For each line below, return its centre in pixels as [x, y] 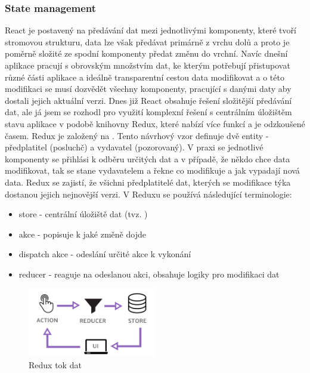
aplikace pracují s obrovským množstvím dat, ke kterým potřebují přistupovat [148, 65]
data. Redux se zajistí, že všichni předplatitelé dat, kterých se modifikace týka [148, 182]
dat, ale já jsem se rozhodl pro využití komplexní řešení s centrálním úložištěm [148, 112]
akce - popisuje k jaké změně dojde [82, 234]
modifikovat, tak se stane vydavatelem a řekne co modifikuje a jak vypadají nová [152, 170]
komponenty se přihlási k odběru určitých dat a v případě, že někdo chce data [148, 158]
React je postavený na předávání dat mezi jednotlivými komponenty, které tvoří [151, 30]
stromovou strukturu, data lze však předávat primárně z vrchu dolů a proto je [147, 41]
